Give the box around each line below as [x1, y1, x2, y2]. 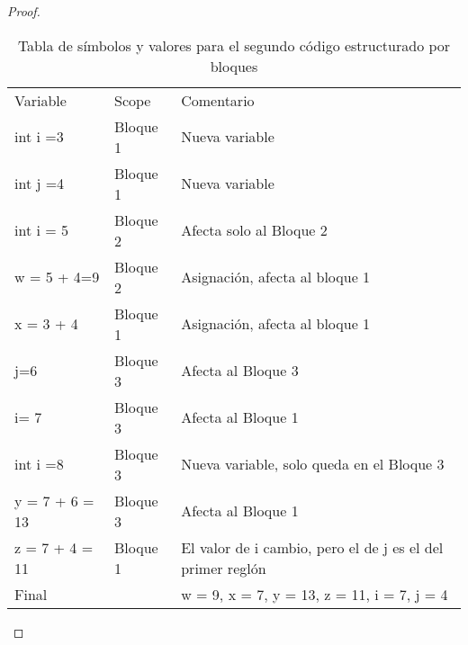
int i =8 [14, 453, 64, 475]
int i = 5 [14, 219, 69, 241]
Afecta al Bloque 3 [181, 360, 299, 381]
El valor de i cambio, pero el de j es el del [181, 536, 444, 558]
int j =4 [14, 173, 65, 194]
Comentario [181, 89, 255, 111]
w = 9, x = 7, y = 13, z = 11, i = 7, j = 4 [181, 583, 448, 605]
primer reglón [181, 557, 266, 578]
